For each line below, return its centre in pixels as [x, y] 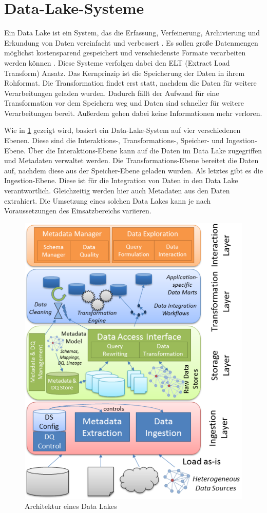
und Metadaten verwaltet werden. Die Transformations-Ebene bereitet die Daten [131, 160]
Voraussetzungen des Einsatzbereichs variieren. [78, 211]
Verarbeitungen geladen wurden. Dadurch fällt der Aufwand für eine [112, 93]
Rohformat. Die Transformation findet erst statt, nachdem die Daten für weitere [130, 83]
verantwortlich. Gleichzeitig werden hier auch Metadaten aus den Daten [117, 191]
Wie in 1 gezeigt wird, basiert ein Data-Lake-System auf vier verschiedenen [122, 130]
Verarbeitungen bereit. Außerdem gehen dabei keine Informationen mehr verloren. [133, 113]
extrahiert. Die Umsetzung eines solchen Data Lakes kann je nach [108, 200]
